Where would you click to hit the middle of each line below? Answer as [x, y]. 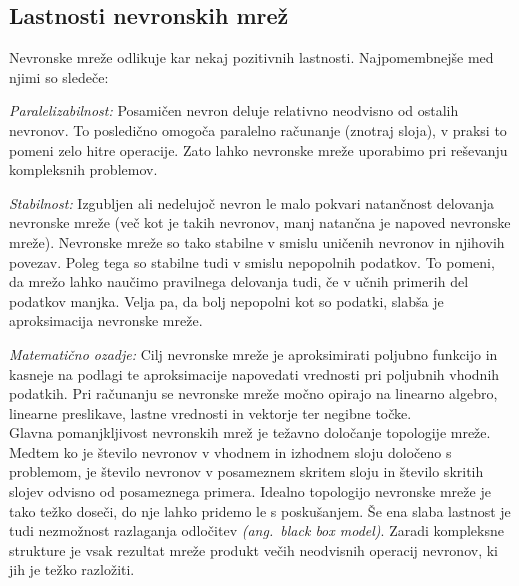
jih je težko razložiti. [72, 569]
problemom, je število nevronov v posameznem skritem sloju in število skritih [246, 471]
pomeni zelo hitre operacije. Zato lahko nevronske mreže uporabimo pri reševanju [258, 149]
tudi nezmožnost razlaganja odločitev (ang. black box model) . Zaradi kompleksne [256, 530]
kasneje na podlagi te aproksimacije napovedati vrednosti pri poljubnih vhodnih [254, 373]
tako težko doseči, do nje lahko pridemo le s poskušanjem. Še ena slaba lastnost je [260, 510]
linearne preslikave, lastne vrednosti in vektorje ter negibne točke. [210, 412]
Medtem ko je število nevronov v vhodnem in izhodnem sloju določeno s [230, 451]
